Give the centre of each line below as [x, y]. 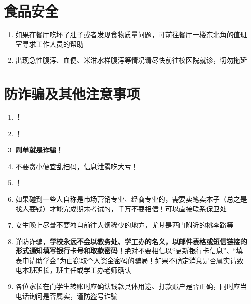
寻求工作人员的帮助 [53, 44]
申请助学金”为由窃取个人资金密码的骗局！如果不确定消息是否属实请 [129, 260]
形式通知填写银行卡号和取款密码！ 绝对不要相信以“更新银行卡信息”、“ [126, 251]
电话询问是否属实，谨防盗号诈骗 [66, 295]
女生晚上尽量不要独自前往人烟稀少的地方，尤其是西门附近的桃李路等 [124, 225]
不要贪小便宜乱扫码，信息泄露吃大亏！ [77, 166]
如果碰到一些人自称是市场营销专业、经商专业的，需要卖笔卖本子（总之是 [131, 199]
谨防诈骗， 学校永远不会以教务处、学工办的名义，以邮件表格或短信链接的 [131, 241]
